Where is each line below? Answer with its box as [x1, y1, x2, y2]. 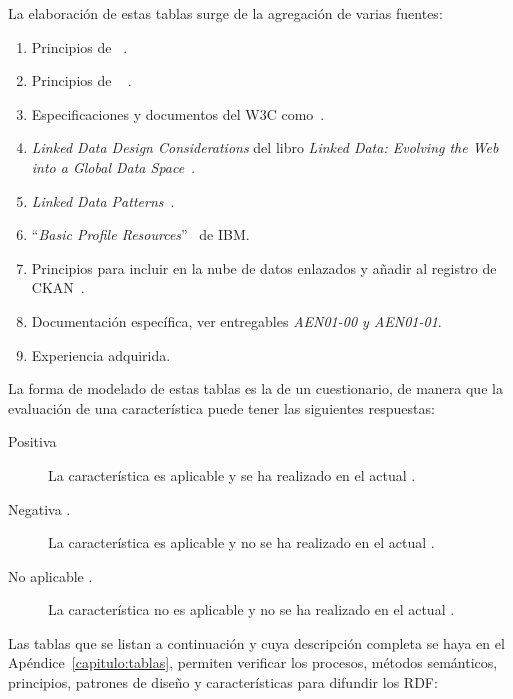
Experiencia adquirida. [31, 344, 171, 365]
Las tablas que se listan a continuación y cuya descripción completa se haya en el [8, 632, 505, 653]
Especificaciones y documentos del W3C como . [31, 103, 325, 124]
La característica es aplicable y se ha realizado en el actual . [48, 464, 416, 485]
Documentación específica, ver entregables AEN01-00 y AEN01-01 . [31, 310, 442, 331]
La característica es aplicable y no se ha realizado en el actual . [48, 532, 435, 553]
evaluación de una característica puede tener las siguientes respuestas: [8, 397, 435, 418]
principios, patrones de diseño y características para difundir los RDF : [8, 672, 438, 693]
